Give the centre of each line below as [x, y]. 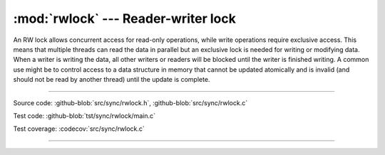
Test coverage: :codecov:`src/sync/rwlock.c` [79, 129]
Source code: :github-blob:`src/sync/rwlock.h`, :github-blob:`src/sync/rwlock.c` [130, 102]
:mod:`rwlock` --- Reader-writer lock [125, 18]
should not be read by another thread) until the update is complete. [112, 80]
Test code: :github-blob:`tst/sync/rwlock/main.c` [84, 116]
